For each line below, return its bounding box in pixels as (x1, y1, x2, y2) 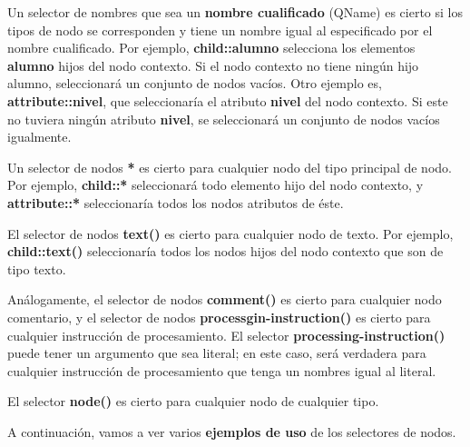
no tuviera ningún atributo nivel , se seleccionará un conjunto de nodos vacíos (7, 109, 440, 128)
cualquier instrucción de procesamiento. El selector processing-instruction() (7, 325, 446, 344)
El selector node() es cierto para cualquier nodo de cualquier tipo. (7, 392, 379, 411)
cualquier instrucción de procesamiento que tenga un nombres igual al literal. (7, 361, 436, 380)
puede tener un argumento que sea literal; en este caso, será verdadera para (7, 343, 426, 363)
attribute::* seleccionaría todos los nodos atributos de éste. (7, 193, 344, 212)
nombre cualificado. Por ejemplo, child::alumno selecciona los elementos (7, 38, 416, 57)
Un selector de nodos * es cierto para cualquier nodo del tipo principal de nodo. (7, 157, 452, 176)
